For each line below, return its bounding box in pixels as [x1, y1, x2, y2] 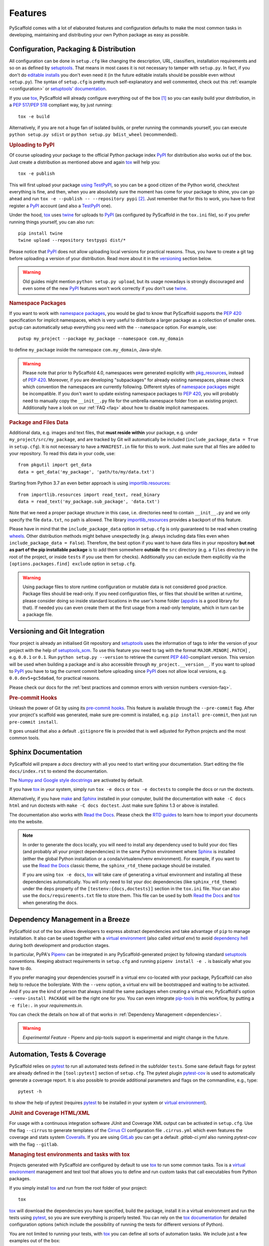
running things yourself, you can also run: [9, 219, 95, 225]
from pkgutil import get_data [18, 462, 92, 468]
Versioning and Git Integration [9, 627, 105, 635]
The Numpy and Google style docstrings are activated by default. [9, 778, 143, 783]
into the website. [9, 818, 43, 824]
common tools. [9, 735, 40, 741]
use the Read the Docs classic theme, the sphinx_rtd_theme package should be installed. [22, 862, 211, 868]
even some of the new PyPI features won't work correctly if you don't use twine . [22, 286, 188, 292]
